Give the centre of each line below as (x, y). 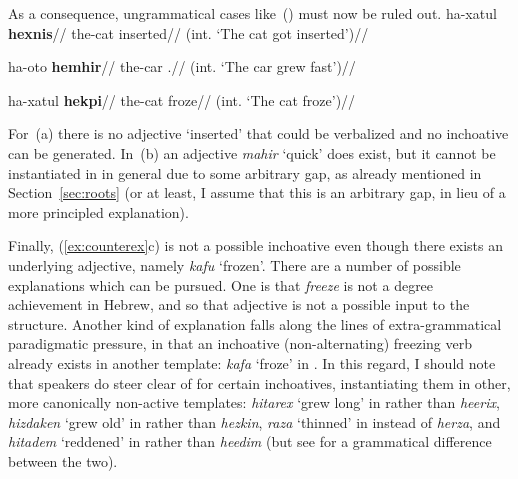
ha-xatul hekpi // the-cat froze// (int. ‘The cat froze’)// (182, 99)
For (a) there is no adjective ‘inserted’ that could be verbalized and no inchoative (258, 133)
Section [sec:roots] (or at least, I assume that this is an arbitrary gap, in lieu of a (257, 192)
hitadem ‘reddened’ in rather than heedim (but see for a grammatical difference (250, 441)
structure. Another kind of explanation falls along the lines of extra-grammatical (255, 323)
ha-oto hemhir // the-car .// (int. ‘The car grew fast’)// (182, 66)
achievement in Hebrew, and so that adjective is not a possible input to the (239, 304)
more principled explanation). (98, 211)
